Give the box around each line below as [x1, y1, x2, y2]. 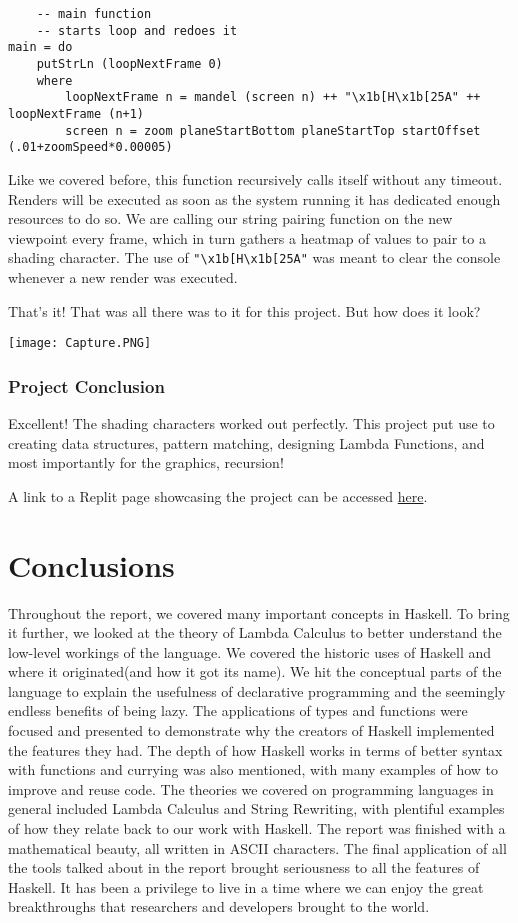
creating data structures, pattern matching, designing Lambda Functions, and [8, 432, 485, 453]
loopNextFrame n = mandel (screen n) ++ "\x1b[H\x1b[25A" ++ [65, 90, 481, 105]
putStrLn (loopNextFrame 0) [36, 56, 223, 71]
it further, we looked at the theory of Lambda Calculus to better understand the [8, 622, 502, 643]
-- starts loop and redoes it [36, 23, 238, 38]
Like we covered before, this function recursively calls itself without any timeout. [8, 168, 503, 189]
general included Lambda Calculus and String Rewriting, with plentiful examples [8, 798, 505, 819]
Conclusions [8, 544, 175, 585]
